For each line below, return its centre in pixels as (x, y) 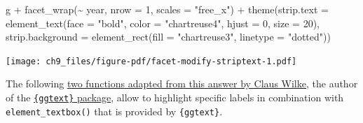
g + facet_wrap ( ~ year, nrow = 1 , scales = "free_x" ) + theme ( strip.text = (167, 9)
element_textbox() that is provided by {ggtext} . (114, 111)
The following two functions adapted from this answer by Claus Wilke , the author (182, 84)
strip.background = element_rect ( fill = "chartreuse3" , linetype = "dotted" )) (168, 37)
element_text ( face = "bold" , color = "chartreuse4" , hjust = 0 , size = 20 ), (163, 23)
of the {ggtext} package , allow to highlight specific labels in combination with (175, 97)
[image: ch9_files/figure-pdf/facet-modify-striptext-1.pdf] (151, 61)
